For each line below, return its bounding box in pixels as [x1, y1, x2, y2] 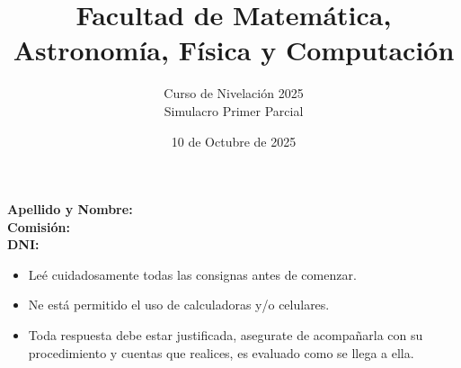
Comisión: [7, 217, 70, 236]
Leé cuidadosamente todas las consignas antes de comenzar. [28, 265, 357, 283]
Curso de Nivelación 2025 [164, 84, 304, 103]
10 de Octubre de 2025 [171, 131, 297, 150]
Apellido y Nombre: [7, 200, 133, 219]
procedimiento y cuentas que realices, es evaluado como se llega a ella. [28, 343, 414, 362]
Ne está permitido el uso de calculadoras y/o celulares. [28, 295, 330, 314]
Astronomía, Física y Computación [13, 31, 455, 68]
